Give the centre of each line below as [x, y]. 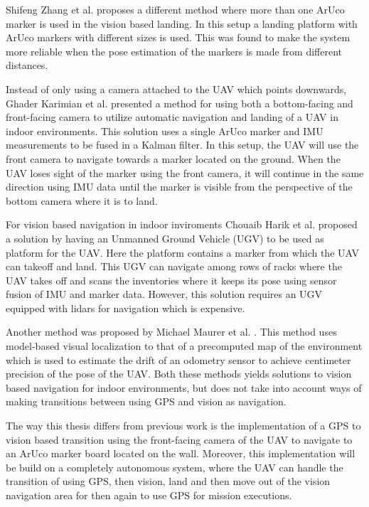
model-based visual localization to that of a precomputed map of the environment [184, 346]
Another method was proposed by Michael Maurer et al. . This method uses [171, 332]
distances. [27, 65]
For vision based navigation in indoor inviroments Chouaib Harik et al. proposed [182, 224]
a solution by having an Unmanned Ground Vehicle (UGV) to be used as [165, 238]
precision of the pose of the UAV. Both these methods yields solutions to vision [179, 374]
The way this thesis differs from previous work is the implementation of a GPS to [183, 426]
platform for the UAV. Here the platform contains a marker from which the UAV [182, 252]
